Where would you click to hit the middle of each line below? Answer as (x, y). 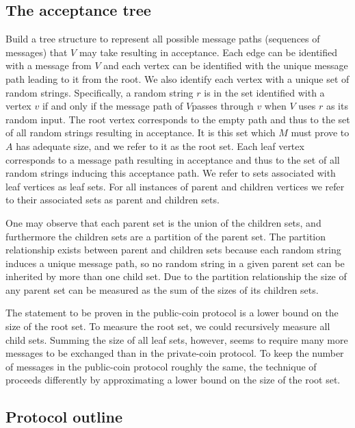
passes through (223, 106)
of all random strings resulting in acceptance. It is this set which (141, 133)
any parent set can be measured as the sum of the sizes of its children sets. (162, 289)
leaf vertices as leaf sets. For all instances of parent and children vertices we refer (175, 186)
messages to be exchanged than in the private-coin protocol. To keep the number (175, 353)
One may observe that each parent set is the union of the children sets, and (163, 222)
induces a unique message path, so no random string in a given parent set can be (175, 263)
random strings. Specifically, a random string (100, 92)
